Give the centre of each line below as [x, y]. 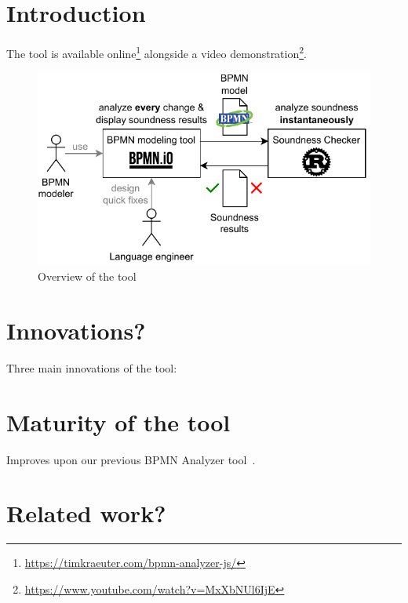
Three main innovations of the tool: [92, 367]
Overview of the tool [87, 276]
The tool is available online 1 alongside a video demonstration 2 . [157, 52]
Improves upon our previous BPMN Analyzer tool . [131, 459]
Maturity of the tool [118, 421]
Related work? [86, 513]
